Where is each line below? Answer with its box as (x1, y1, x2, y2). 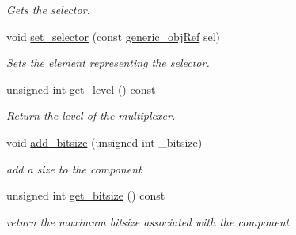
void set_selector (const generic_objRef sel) (6, 28, 221, 44)
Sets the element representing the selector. (6, 54, 210, 71)
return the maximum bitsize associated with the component (6, 213, 290, 229)
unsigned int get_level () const (6, 80, 156, 97)
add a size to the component (6, 160, 142, 177)
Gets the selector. (6, 2, 90, 17)
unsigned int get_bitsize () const (6, 187, 165, 203)
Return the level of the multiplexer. (6, 107, 176, 124)
